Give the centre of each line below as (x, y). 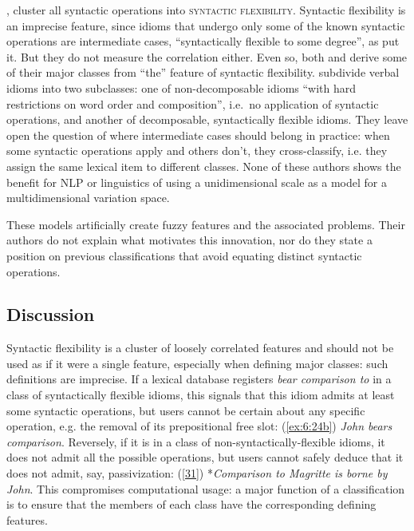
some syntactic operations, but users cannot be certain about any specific (186, 410)
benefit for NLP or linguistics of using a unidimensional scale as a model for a (197, 182)
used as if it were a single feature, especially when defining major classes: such (197, 363)
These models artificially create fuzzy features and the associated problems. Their (206, 224)
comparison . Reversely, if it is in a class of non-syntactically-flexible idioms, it (196, 441)
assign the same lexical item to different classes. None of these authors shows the (204, 166)
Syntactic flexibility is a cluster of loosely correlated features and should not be (200, 348)
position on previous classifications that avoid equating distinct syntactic (184, 255)
